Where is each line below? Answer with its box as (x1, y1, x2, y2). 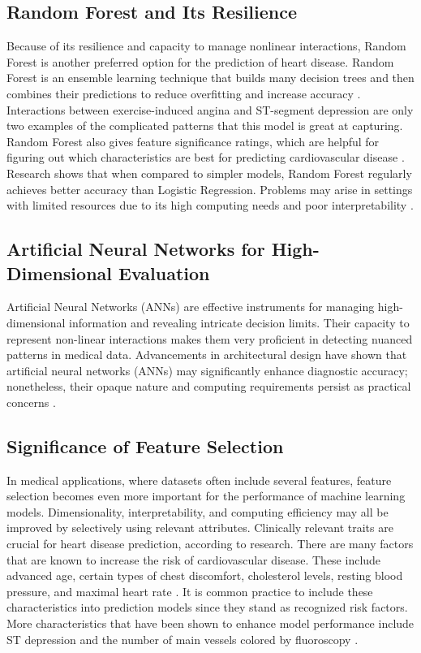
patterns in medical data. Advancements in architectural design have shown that (6, 346, 407, 363)
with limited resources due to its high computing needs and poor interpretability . (6, 197, 414, 214)
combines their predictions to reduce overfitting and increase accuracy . (6, 84, 361, 102)
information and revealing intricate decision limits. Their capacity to (69, 314, 410, 331)
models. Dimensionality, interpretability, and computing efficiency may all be (6, 503, 389, 520)
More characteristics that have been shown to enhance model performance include (6, 615, 415, 632)
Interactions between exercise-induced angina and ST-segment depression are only (6, 101, 414, 118)
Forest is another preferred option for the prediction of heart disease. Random (6, 53, 394, 70)
